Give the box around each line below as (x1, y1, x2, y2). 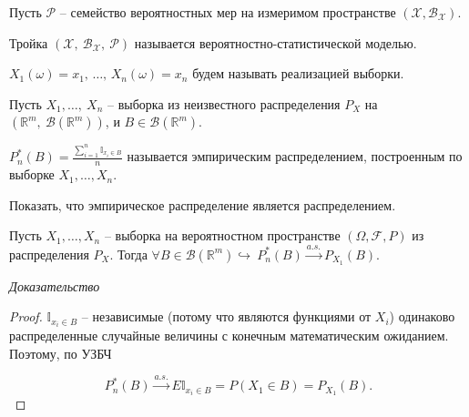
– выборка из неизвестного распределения (107, 94, 341, 113)
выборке (9, 165, 55, 184)
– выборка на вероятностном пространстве (104, 226, 341, 245)
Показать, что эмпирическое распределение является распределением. (9, 195, 396, 214)
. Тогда (109, 244, 148, 263)
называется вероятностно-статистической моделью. (134, 33, 417, 52)
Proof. (9, 307, 43, 326)
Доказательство (9, 276, 100, 295)
